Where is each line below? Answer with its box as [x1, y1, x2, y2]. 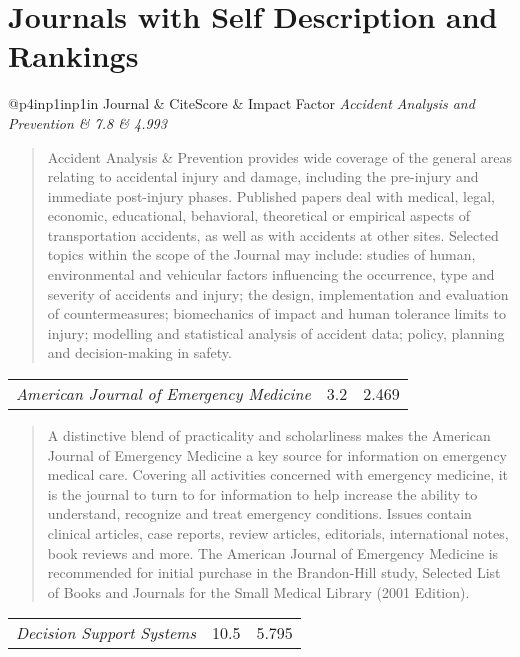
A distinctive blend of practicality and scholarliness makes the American [47, 425, 491, 446]
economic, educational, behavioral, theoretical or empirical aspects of [47, 205, 471, 226]
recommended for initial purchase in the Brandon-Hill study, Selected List [47, 562, 501, 583]
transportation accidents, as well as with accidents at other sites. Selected [47, 224, 499, 245]
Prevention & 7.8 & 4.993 [8, 112, 167, 133]
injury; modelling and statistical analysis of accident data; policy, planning [47, 322, 505, 343]
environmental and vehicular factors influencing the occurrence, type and [47, 264, 495, 285]
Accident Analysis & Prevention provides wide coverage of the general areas [47, 146, 513, 167]
